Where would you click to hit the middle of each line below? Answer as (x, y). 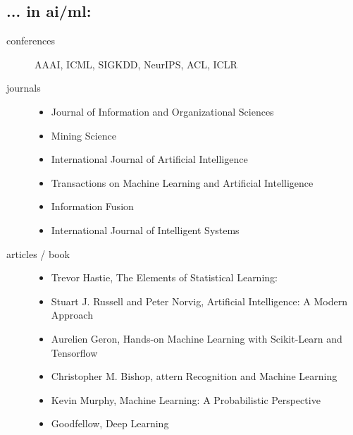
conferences (31, 41)
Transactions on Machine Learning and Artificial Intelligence (182, 182)
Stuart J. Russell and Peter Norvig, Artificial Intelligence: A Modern (199, 301)
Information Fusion (92, 206)
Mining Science (83, 135)
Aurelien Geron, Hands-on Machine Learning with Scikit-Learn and (197, 338)
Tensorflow (74, 352)
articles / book (38, 253)
